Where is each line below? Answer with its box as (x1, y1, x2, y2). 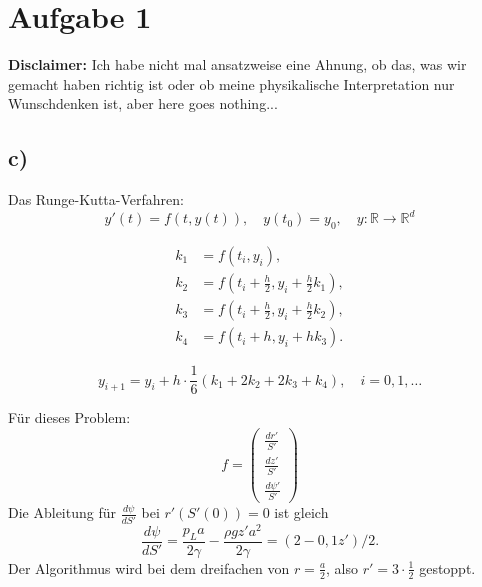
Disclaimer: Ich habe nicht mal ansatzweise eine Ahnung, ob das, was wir (8, 54, 467, 75)
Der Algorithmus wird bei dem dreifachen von (8, 557, 290, 578)
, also (326, 557, 359, 578)
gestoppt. (419, 557, 476, 578)
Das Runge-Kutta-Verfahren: (8, 189, 184, 210)
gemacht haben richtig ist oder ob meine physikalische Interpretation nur (8, 73, 455, 94)
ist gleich (274, 502, 329, 523)
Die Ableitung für (8, 502, 116, 523)
